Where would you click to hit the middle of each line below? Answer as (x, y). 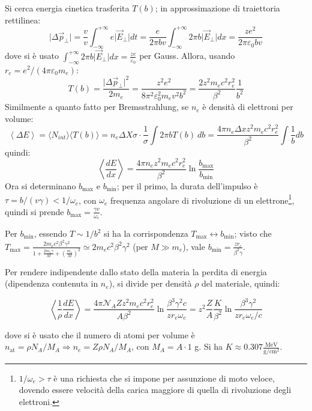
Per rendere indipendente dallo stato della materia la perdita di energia (136, 271)
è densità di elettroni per (248, 107)
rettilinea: (23, 20)
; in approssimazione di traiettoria (217, 8)
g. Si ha (209, 346)
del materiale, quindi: (241, 283)
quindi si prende (34, 211)
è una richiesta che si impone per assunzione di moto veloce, (164, 378)
